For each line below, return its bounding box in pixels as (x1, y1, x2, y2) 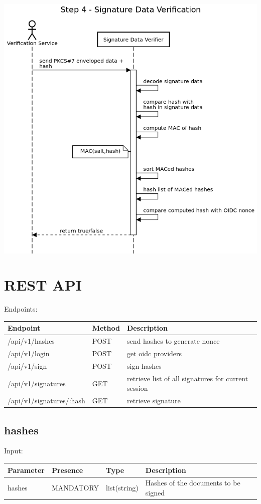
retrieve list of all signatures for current (127, 373, 248, 383)
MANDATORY (51, 482, 99, 493)
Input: (4, 445, 23, 456)
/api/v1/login (8, 348, 50, 359)
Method (92, 323, 120, 333)
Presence (51, 464, 83, 475)
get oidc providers (127, 348, 182, 359)
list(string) (106, 482, 139, 493)
